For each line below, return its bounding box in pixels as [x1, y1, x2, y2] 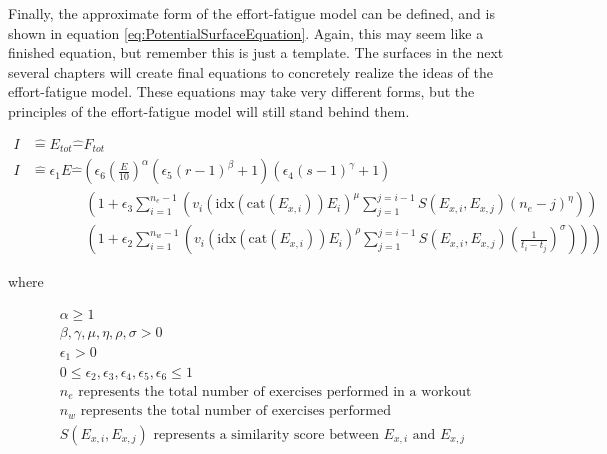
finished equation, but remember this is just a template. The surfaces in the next [8, 42, 504, 63]
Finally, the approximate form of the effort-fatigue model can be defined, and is [8, 3, 495, 23]
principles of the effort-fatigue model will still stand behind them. [8, 100, 410, 121]
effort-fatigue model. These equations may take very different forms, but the [8, 81, 475, 102]
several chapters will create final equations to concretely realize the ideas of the [8, 61, 494, 82]
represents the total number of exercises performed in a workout [78, 385, 472, 399]
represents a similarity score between [153, 427, 379, 442]
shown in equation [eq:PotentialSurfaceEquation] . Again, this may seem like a [8, 22, 484, 43]
